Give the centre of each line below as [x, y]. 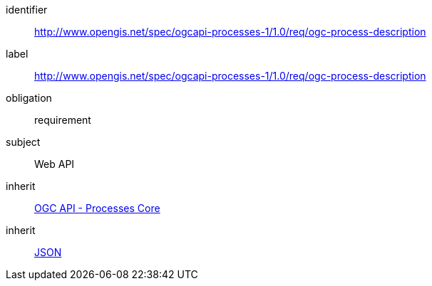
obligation [29, 98]
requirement [63, 120]
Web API [55, 164]
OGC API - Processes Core [97, 208]
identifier [27, 10]
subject [23, 142]
